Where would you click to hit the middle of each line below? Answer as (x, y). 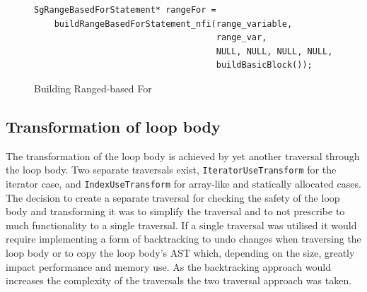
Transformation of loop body (113, 126)
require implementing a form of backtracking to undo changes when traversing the (183, 239)
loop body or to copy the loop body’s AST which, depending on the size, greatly (180, 253)
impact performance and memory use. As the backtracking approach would (169, 266)
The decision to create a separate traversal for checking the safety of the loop (173, 197)
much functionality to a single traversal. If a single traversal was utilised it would (181, 225)
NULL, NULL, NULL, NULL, (274, 51)
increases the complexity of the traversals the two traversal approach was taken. (179, 280)
